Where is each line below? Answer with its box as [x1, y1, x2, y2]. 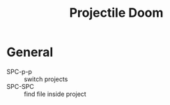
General [6, 44, 54, 60]
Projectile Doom [69, 5, 164, 21]
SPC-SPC [6, 82, 34, 90]
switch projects [24, 75, 68, 83]
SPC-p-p [6, 67, 33, 76]
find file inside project [24, 90, 86, 98]
